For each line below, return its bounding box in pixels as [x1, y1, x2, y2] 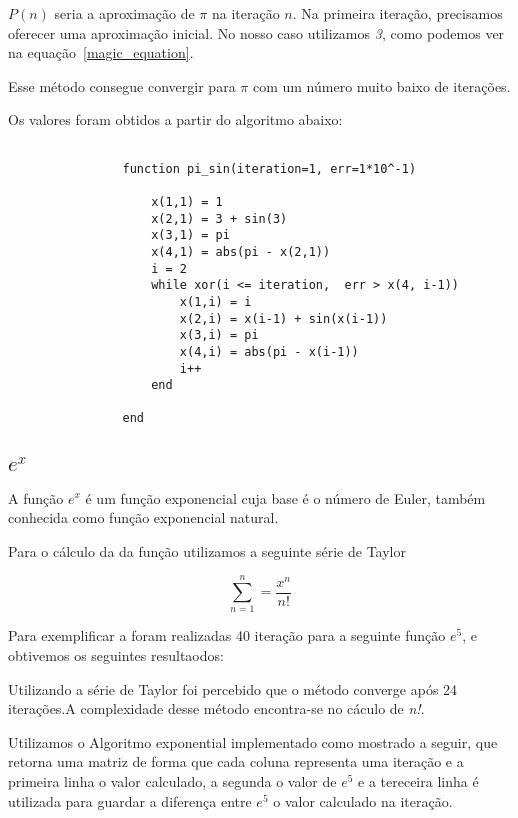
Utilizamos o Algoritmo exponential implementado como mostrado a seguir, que [8, 731, 498, 752]
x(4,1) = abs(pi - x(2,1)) [151, 244, 331, 259]
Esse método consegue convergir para [8, 75, 236, 96]
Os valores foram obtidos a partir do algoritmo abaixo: [8, 109, 343, 130]
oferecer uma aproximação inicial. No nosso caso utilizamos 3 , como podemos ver [8, 22, 505, 43]
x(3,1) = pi [151, 228, 230, 243]
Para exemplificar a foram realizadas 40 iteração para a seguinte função [8, 625, 446, 646]
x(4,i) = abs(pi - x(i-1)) [179, 344, 359, 359]
